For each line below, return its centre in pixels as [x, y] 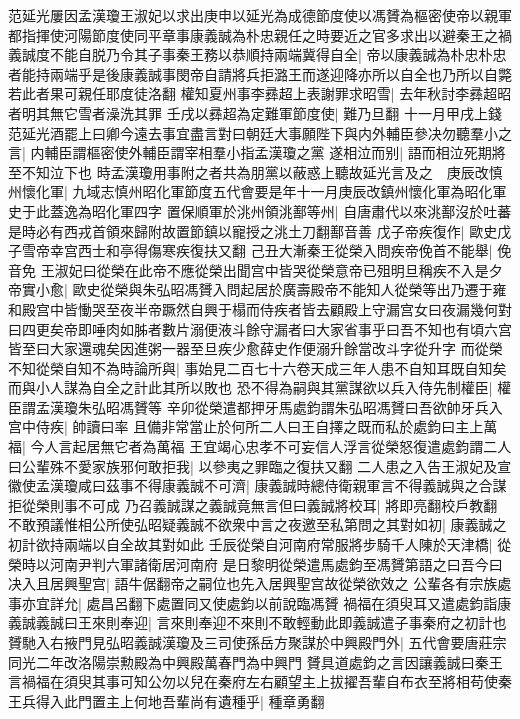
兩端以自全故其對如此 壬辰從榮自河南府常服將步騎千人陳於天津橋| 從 [287, 544]
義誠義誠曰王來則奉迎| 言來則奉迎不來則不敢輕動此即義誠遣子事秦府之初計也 [257, 622]
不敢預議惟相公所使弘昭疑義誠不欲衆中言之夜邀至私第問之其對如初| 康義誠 [250, 524]
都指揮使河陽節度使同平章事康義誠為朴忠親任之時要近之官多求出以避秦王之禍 [260, 34]
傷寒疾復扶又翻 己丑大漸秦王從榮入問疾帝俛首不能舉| [320, 250]
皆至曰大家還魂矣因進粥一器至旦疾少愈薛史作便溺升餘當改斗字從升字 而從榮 [255, 348]
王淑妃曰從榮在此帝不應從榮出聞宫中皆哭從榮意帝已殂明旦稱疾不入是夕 [271, 269]
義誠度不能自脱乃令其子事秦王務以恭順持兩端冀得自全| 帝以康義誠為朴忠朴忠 [257, 54]
